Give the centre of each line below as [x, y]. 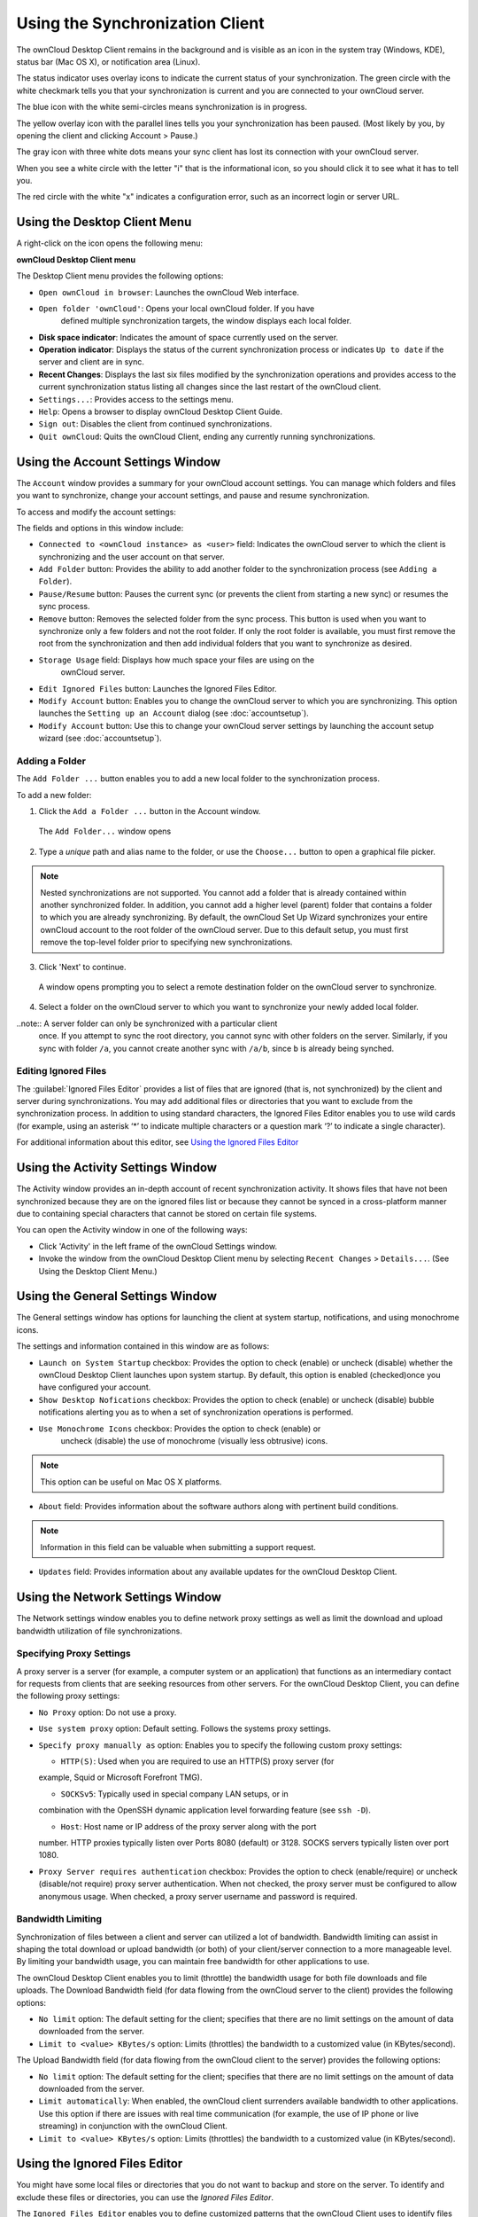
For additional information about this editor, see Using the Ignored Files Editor [158, 1142]
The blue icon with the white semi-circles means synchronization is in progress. [162, 107]
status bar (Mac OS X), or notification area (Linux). [108, 61]
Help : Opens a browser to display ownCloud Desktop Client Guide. [161, 411]
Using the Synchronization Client [140, 23]
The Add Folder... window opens [105, 831]
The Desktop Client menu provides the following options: [120, 276]
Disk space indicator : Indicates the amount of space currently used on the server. [189, 337]
